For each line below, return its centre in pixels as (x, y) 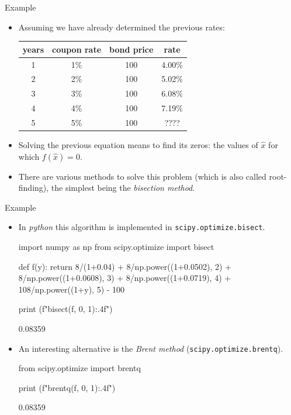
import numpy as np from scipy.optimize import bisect (116, 247)
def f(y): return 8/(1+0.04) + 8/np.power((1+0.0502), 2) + (125, 266)
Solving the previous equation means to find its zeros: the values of (138, 145)
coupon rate (77, 49)
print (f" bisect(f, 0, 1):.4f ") (65, 309)
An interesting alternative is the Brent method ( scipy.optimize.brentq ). (151, 348)
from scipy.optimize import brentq (79, 368)
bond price (131, 49)
